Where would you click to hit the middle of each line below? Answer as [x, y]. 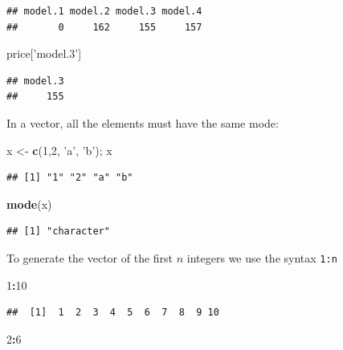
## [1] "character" [58, 232]
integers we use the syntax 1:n [262, 257]
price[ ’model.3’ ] [44, 53]
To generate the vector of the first [90, 257]
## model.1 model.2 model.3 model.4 [104, 11]
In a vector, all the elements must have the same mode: [143, 122]
